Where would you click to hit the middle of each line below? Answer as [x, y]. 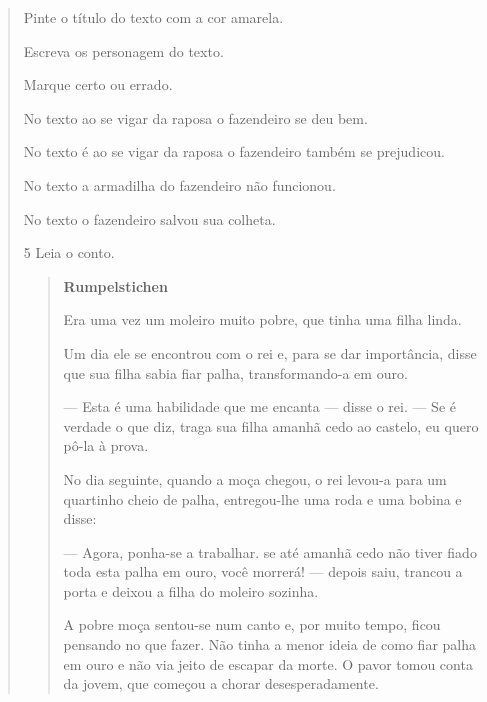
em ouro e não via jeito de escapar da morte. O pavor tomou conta [268, 663]
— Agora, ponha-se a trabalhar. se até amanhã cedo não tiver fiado [270, 551]
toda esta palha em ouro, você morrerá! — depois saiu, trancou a [263, 571]
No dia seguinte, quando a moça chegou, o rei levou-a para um [255, 478]
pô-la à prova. [106, 445]
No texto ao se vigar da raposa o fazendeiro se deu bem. [195, 117]
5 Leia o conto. [69, 252]
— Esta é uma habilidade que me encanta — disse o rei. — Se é [259, 406]
